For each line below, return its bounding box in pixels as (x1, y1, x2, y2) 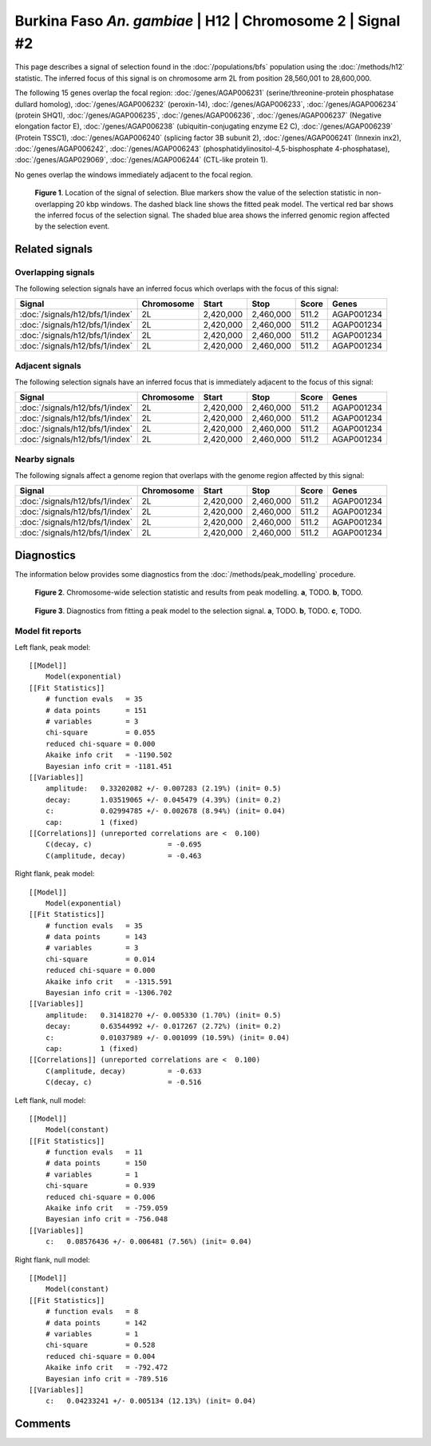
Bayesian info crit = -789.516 (45, 1374, 168, 1383)
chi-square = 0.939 (45, 1181, 156, 1190)
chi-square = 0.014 (45, 954, 156, 963)
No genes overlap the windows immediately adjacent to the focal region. (14, 169, 253, 179)
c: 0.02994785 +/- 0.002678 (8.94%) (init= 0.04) (45, 807, 287, 815)
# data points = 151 (45, 706, 148, 715)
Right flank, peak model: (14, 869, 95, 878)
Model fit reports (14, 626, 81, 637)
